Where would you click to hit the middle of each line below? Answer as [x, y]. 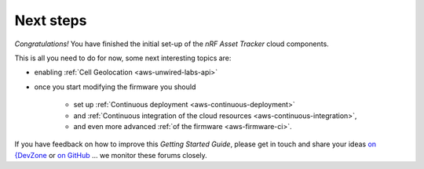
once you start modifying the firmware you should [115, 87]
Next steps [51, 20]
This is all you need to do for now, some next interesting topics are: [123, 58]
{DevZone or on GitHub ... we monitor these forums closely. [111, 155]
